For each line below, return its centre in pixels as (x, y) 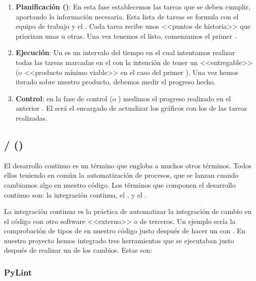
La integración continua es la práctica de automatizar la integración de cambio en (128, 211)
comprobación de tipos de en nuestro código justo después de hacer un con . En (125, 231)
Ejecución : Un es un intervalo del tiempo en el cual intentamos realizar (125, 52)
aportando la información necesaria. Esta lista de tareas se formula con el (127, 16)
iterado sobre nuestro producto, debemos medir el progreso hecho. (116, 82)
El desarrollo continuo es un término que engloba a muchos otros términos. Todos (128, 165)
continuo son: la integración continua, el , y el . (75, 194)
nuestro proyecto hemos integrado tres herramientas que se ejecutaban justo (119, 240)
